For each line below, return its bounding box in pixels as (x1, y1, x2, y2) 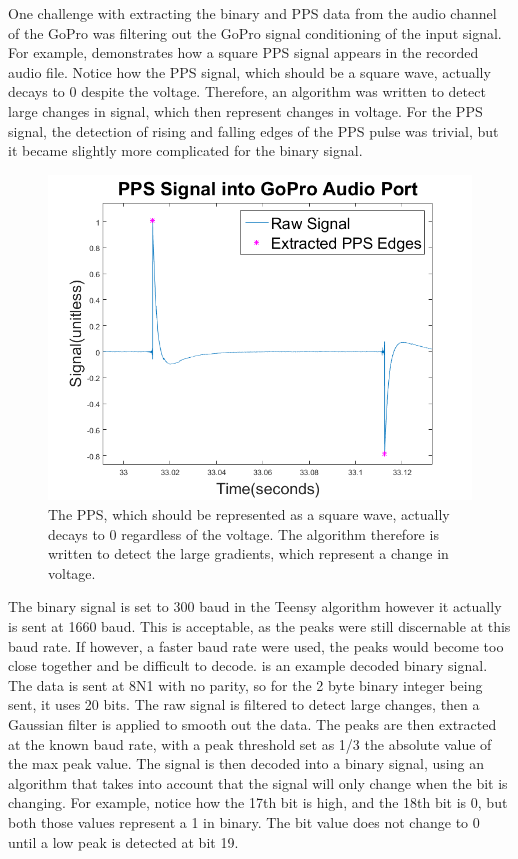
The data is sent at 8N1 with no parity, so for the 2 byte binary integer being (8, 674, 483, 695)
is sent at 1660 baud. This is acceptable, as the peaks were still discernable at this (8, 616, 511, 637)
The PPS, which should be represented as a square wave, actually (48, 504, 450, 525)
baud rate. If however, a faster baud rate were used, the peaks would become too (8, 635, 504, 656)
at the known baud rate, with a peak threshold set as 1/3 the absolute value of (8, 733, 492, 754)
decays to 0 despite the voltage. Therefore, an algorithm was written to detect (8, 81, 486, 102)
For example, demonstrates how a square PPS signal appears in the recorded (8, 42, 479, 63)
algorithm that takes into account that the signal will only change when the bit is (8, 772, 508, 793)
